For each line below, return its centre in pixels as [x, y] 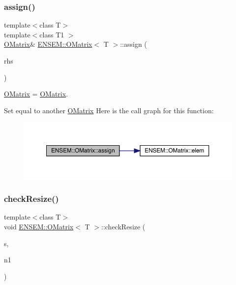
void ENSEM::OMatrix [39, 227]
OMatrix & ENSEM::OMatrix [48, 44]
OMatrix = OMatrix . [36, 94]
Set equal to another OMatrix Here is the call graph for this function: [109, 110]
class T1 [52, 34]
